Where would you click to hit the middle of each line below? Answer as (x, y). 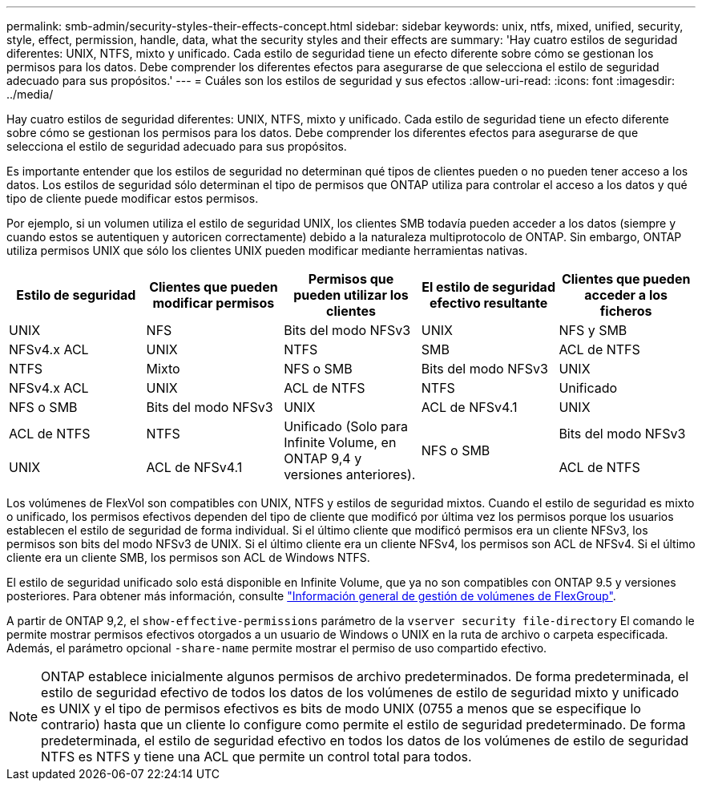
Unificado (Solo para (346, 426)
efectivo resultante (488, 303)
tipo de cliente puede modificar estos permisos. (133, 198)
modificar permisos (214, 303)
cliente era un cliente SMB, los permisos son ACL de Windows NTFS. (188, 557)
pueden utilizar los (351, 295)
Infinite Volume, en (340, 442)
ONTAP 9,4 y (323, 458)
